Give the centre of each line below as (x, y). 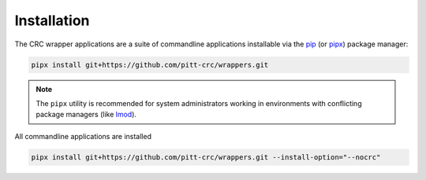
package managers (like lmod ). (86, 115)
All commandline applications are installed (83, 136)
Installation (52, 20)
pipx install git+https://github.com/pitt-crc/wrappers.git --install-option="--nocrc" (206, 157)
